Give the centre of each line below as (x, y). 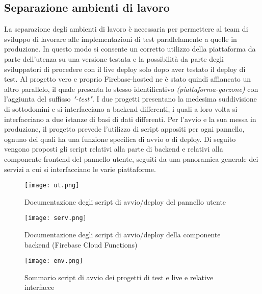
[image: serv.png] (56, 218)
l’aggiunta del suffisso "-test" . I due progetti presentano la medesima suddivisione (130, 99)
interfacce (40, 287)
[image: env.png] (54, 261)
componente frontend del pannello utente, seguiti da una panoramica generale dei (131, 158)
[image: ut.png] (52, 186)
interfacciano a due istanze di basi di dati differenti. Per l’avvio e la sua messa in (130, 119)
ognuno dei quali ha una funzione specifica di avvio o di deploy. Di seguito (120, 139)
